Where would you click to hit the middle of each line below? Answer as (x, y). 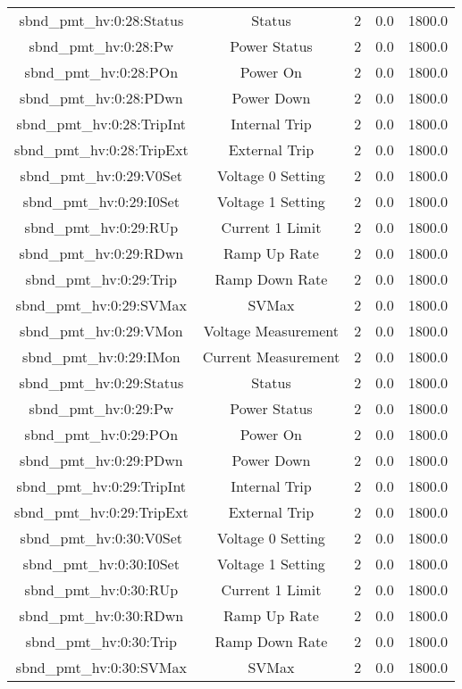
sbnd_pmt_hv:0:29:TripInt (101, 486)
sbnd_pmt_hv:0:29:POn (101, 434)
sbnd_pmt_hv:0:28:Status (101, 20)
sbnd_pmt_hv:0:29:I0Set (101, 201)
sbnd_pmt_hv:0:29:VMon (101, 331)
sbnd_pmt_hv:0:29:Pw (101, 408)
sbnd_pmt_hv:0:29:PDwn (101, 460)
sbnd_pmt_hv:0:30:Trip (101, 641)
